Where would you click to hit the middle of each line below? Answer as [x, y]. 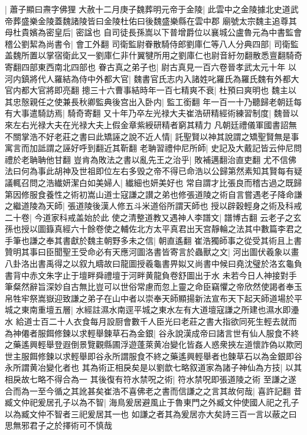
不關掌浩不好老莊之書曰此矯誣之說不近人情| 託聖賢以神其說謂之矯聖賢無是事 [152, 136]
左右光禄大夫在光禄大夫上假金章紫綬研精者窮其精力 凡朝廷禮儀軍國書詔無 [155, 124]
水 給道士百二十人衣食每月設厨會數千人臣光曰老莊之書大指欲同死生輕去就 [147, 321]
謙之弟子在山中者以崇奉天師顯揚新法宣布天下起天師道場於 [182, 298]
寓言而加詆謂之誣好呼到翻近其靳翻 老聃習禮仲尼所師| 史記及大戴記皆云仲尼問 [153, 148]
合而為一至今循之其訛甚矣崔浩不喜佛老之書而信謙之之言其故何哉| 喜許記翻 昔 [153, 390]
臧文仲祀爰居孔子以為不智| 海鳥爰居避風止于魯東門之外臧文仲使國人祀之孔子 [152, 402]
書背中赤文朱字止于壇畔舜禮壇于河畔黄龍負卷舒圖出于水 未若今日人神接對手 [151, 275]
